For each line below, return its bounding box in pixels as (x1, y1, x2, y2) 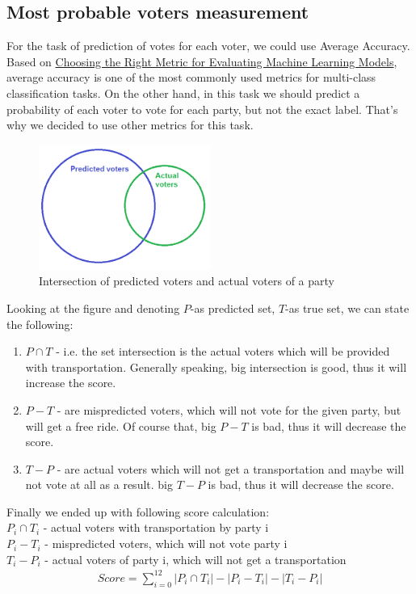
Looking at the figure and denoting (6, 299, 180, 316)
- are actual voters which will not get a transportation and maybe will (57, 460, 405, 477)
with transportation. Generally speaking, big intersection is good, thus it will (25, 358, 407, 375)
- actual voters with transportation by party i (43, 519, 269, 536)
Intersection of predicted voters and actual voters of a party (39, 272, 334, 289)
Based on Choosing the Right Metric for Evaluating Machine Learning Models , (6, 53, 397, 70)
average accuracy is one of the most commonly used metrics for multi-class (6, 69, 376, 86)
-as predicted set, (190, 299, 275, 316)
